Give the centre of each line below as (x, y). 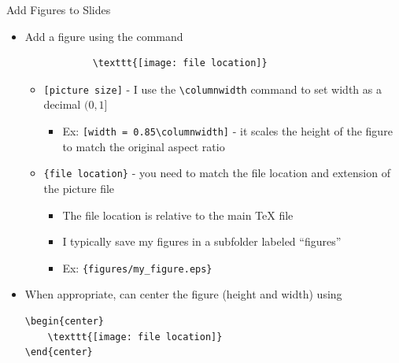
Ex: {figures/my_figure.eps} (137, 267)
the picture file (79, 188)
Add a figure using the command (104, 36)
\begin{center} (65, 321)
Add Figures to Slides (59, 9)
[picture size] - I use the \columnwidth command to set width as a (212, 89)
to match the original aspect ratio (144, 146)
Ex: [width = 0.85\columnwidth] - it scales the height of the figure (227, 131)
